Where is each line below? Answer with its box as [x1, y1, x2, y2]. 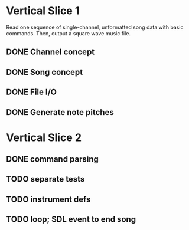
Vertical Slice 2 [6, 131, 82, 144]
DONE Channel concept [6, 47, 95, 57]
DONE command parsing [6, 155, 99, 165]
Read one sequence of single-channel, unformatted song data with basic [6, 24, 184, 31]
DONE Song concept [6, 67, 83, 77]
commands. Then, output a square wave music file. [6, 29, 131, 37]
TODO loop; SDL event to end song [6, 214, 136, 225]
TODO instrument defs [6, 194, 91, 204]
